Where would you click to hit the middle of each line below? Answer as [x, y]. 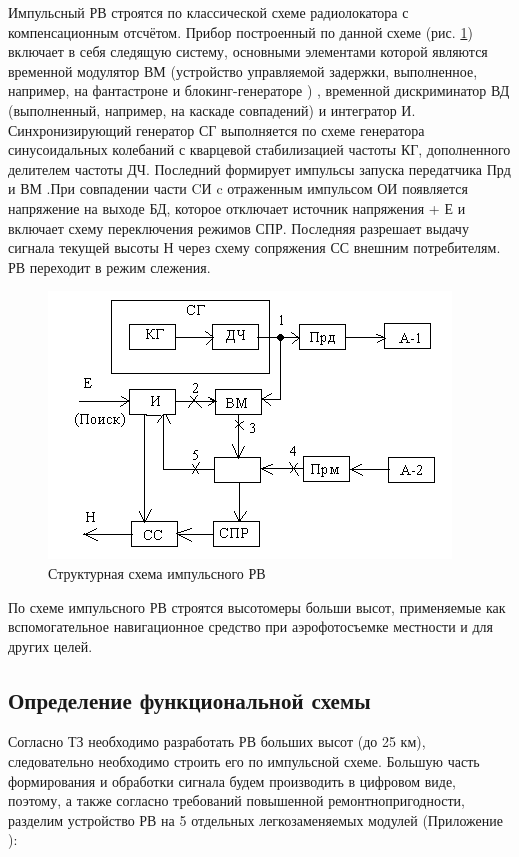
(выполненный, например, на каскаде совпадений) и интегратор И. [212, 109]
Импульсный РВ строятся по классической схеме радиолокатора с [208, 12]
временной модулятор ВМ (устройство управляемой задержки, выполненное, [243, 70]
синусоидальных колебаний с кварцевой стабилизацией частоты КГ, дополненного [259, 149]
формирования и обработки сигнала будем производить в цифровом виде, [232, 780]
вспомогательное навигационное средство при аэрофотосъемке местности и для [250, 626]
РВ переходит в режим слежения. [109, 266]
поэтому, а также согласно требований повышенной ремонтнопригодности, [236, 800]
